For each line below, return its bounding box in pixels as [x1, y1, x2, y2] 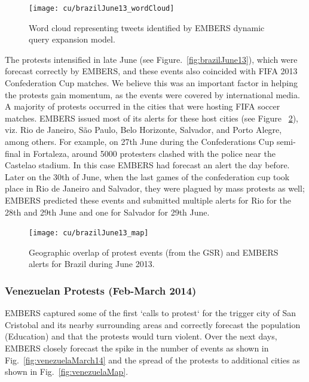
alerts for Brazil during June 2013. [29, 257, 155, 270]
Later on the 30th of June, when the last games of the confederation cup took [5, 170, 290, 183]
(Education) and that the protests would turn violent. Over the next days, [5, 330, 277, 342]
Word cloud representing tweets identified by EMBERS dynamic [29, 21, 265, 34]
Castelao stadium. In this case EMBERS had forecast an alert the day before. [5, 159, 290, 171]
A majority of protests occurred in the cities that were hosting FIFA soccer [5, 100, 280, 113]
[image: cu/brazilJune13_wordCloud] [29, 4, 175, 13]
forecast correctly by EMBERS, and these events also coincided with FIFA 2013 [5, 65, 298, 77]
